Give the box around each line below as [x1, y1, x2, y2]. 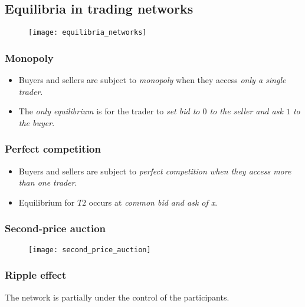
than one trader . [18, 176, 77, 189]
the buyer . [18, 116, 55, 128]
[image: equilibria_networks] [28, 28, 147, 37]
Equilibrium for [18, 196, 75, 208]
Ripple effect [5, 268, 67, 282]
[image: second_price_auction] [28, 245, 151, 254]
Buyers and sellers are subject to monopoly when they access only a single [18, 74, 286, 86]
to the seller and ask [209, 105, 283, 117]
